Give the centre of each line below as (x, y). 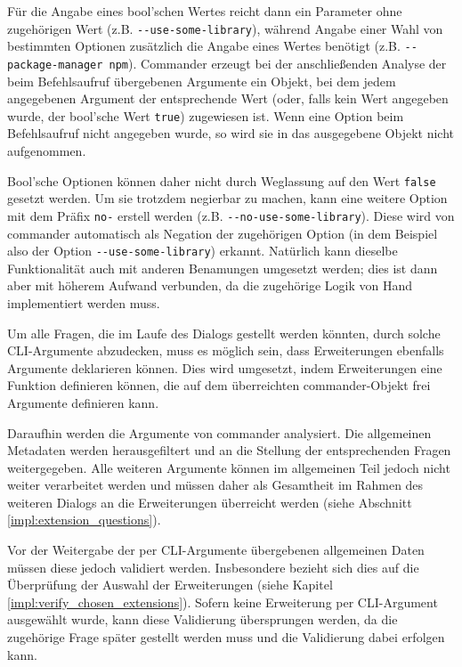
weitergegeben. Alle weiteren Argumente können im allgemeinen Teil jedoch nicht (229, 467)
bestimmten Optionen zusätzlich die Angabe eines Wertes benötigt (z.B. (204, 46)
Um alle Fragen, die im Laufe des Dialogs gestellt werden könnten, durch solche (224, 333)
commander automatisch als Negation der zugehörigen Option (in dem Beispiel (223, 233)
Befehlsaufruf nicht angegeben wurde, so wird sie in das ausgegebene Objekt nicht (231, 133)
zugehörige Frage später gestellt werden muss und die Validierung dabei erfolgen (226, 637)
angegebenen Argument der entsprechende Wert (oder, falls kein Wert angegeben (228, 98)
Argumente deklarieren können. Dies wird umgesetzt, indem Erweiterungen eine (225, 367)
